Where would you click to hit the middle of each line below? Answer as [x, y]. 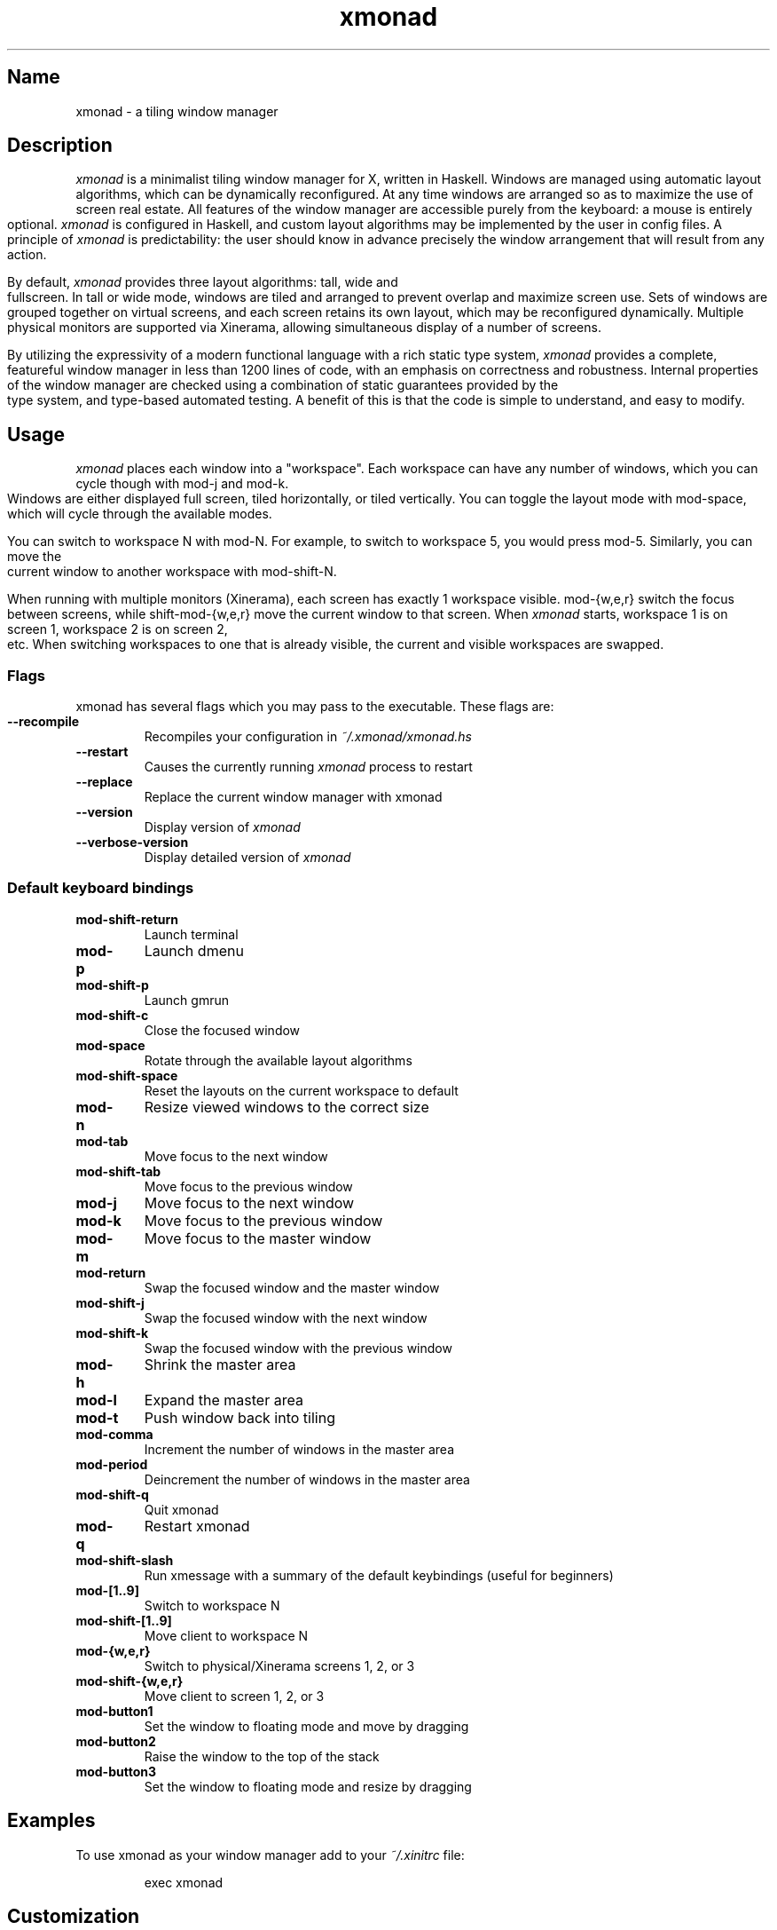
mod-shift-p [112, 985]
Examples [51, 1821]
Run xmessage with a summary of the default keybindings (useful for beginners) [379, 1575]
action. [27, 255]
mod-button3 [116, 1771]
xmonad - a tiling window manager [177, 111]
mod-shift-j [110, 1302]
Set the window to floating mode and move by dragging [306, 1726]
